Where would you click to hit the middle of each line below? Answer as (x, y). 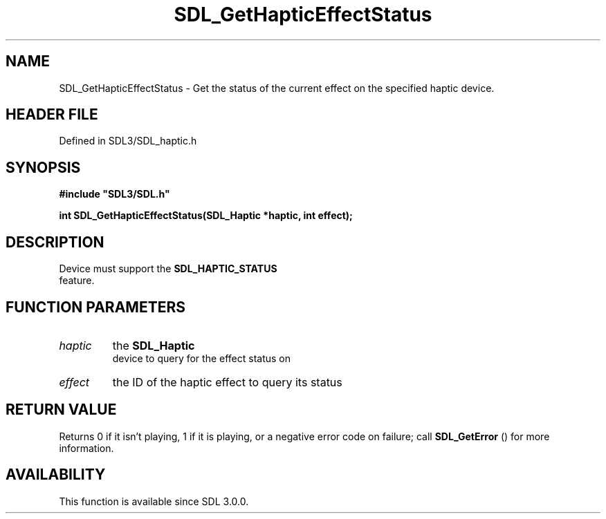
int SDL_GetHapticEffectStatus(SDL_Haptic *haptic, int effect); (206, 216)
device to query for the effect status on (202, 358)
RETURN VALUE (61, 410)
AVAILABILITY (56, 475)
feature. (77, 281)
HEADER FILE (52, 115)
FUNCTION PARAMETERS (95, 307)
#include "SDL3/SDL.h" (114, 194)
